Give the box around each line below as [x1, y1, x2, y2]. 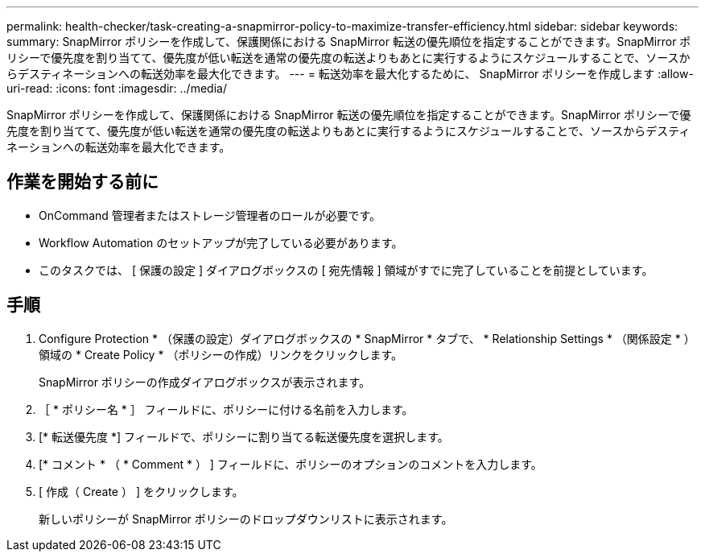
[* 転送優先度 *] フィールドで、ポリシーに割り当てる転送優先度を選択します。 [39, 429, 449, 444]
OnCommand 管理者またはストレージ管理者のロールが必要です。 [39, 208, 381, 222]
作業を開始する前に [6, 172, 159, 192]
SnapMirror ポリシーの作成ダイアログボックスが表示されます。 [39, 374, 371, 389]
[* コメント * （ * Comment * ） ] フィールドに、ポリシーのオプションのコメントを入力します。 [39, 457, 542, 471]
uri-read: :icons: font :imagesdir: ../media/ [6, 81, 227, 95]
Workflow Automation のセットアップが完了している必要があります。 [39, 235, 403, 250]
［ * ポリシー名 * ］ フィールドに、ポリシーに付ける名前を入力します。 [39, 402, 414, 416]
